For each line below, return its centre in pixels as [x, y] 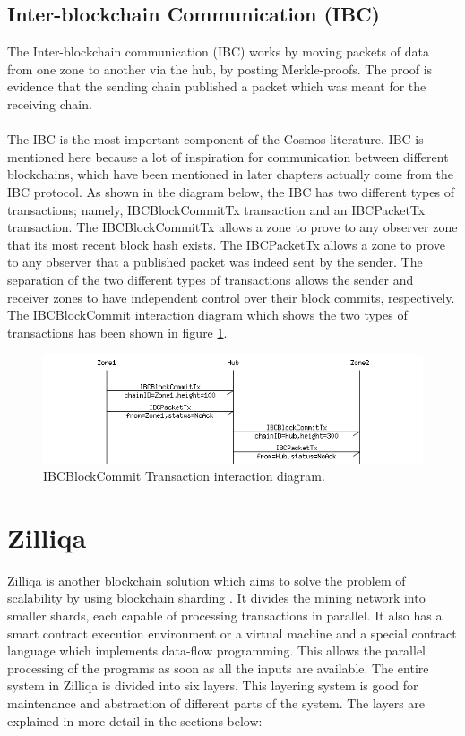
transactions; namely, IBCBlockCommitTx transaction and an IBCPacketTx [216, 209]
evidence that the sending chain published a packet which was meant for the [217, 86]
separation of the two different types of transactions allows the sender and [211, 279]
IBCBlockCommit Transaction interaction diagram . [184, 476]
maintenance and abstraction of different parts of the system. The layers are [216, 703]
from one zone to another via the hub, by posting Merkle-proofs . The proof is [220, 68]
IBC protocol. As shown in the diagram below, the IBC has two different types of [231, 191]
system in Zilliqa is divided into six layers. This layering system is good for [213, 685]
